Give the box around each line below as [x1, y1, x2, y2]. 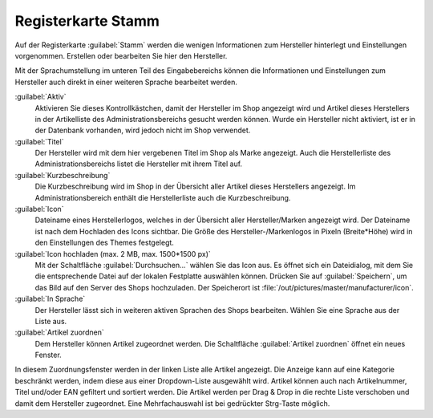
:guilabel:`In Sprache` [14, 294, 86, 304]
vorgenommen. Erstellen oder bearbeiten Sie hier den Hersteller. [14, 51, 228, 60]
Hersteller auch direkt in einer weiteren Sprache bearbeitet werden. [14, 77, 238, 87]
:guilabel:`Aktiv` [14, 92, 67, 102]
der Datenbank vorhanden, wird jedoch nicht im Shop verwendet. [34, 125, 251, 136]
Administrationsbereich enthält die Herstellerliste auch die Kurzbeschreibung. [34, 193, 291, 202]
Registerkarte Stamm [14, 12, 160, 30]
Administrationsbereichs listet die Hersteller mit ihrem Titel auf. [34, 159, 243, 168]
